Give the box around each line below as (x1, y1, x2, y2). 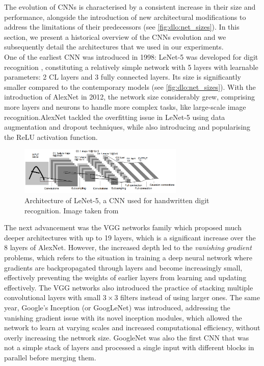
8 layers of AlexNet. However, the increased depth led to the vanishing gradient (4, 242, 252, 253)
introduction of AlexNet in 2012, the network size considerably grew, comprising (4, 91, 255, 102)
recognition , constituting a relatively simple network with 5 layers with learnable (4, 61, 258, 72)
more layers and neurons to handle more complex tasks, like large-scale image (4, 101, 246, 112)
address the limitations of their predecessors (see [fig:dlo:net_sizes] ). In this (4, 21, 240, 32)
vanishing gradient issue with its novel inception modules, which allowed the (4, 312, 242, 323)
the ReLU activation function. (4, 131, 98, 142)
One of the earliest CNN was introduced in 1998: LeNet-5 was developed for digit (4, 51, 258, 62)
